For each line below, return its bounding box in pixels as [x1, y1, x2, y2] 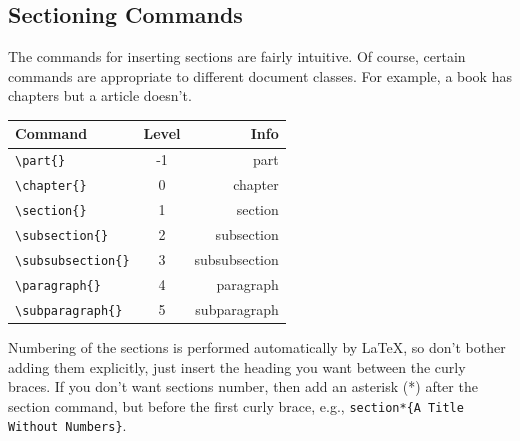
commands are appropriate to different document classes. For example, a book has [8, 65, 512, 86]
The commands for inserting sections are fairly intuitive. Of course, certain [8, 46, 466, 67]
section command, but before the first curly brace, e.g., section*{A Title [8, 395, 464, 416]
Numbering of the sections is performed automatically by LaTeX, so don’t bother [8, 336, 506, 357]
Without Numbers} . [8, 415, 127, 436]
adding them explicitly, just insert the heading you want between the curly [8, 356, 466, 377]
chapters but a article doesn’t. [8, 85, 192, 106]
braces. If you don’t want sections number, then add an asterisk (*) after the [8, 376, 478, 397]
